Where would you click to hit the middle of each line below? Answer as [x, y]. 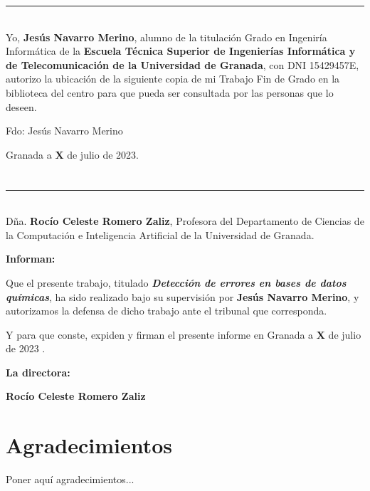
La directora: [38, 372]
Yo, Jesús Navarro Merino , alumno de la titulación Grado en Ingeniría [166, 37]
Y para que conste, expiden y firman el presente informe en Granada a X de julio [184, 334]
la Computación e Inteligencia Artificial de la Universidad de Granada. [160, 234]
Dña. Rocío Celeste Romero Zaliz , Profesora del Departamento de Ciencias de [185, 221]
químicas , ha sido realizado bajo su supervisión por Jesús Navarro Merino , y [183, 296]
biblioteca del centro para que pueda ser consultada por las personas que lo [170, 92]
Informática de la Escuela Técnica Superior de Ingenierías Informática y [181, 51]
